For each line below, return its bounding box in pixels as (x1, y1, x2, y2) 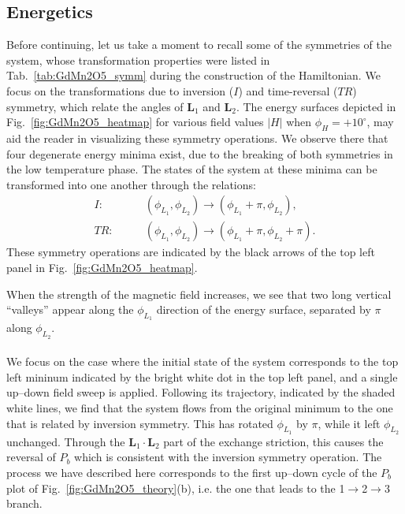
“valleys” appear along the (6, 301, 134, 318)
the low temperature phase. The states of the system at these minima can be (6, 161, 377, 177)
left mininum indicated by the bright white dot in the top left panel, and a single (6, 368, 398, 385)
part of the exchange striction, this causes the (163, 433, 384, 449)
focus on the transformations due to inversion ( (6, 82, 234, 99)
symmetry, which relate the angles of (6, 98, 184, 114)
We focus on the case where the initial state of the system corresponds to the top (6, 353, 399, 370)
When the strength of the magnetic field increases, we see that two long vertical (6, 285, 392, 302)
